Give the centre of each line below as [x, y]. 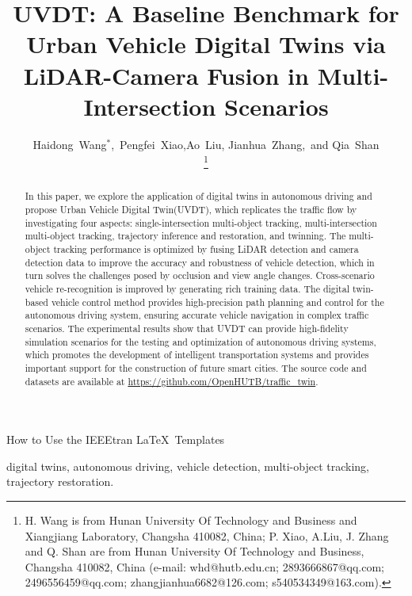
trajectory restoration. [60, 481]
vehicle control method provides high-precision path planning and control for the [217, 302]
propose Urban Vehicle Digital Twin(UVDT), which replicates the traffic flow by [191, 209]
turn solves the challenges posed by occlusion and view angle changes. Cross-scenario [200, 275]
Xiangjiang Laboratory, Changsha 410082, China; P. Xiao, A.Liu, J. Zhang [207, 535]
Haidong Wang [70, 144]
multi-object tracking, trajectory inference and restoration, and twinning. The [185, 236]
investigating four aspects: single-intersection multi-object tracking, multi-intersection [201, 222]
